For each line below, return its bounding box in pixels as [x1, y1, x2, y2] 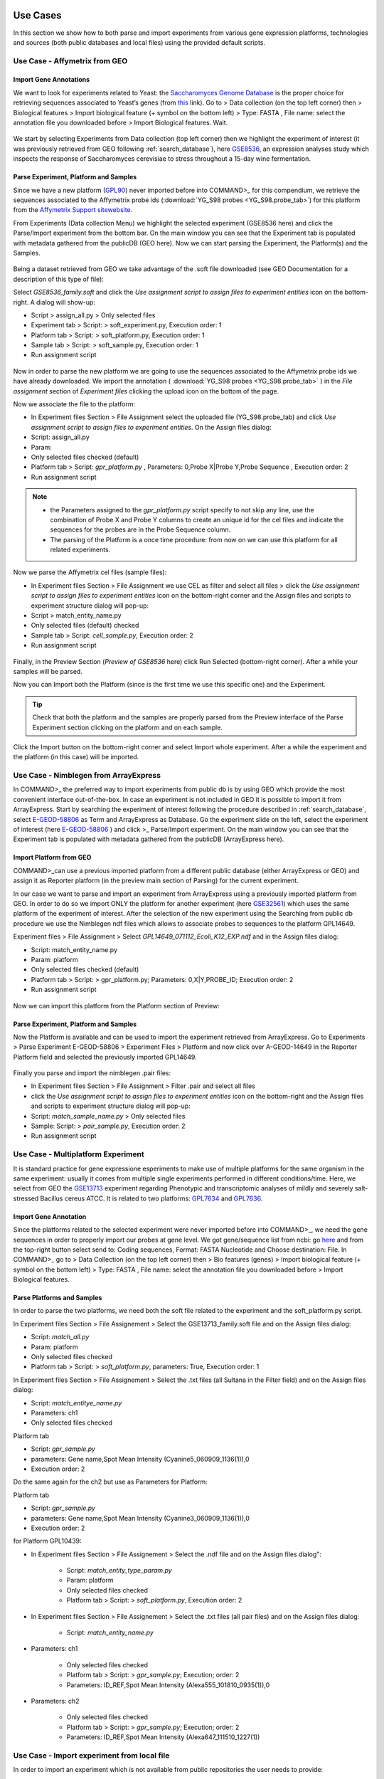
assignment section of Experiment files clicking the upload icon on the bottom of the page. [13, 386, 279, 395]
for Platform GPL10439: [13, 1537, 82, 1546]
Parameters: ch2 [31, 1696, 80, 1705]
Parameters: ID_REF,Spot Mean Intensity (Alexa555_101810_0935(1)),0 [66, 1680, 270, 1689]
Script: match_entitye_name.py [31, 1398, 122, 1407]
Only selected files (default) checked [31, 621, 139, 630]
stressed [13, 1194, 39, 1203]
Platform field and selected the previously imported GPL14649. [13, 1052, 197, 1061]
